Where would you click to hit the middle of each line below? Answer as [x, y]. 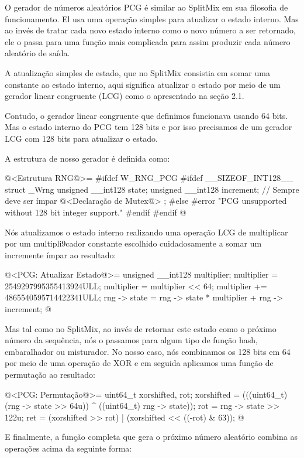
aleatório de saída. [37, 53]
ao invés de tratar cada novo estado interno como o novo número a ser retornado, [150, 30]
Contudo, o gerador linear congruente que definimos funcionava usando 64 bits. [146, 115]
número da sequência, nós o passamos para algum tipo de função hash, [131, 340]
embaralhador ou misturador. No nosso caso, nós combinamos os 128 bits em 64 [148, 351]
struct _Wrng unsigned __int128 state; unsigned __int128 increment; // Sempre [152, 189]
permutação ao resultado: [50, 375]
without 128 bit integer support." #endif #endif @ [96, 212]
